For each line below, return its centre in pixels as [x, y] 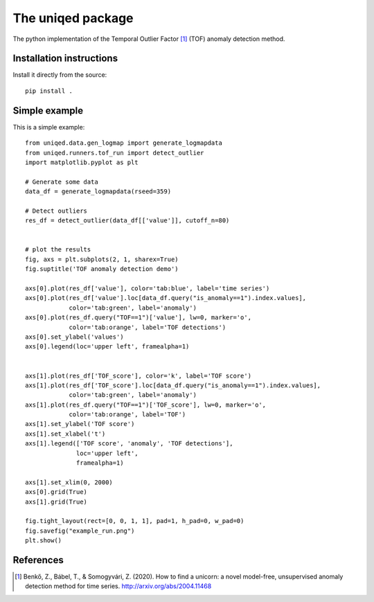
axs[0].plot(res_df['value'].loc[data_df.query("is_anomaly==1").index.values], [166, 298]
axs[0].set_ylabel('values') [74, 337]
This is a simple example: [49, 127]
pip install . [49, 91]
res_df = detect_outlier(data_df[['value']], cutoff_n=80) [127, 221]
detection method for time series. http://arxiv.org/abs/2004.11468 [118, 586]
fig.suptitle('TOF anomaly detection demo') [102, 269]
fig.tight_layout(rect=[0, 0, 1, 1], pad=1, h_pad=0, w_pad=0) [135, 521]
